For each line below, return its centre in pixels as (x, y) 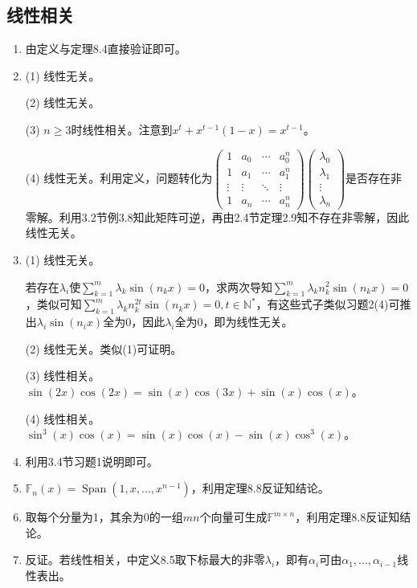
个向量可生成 (233, 517)
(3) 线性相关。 (63, 376)
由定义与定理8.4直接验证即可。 (106, 49)
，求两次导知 (239, 286)
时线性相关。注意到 (122, 129)
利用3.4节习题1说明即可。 (92, 461)
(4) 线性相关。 (63, 418)
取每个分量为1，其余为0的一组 (104, 517)
